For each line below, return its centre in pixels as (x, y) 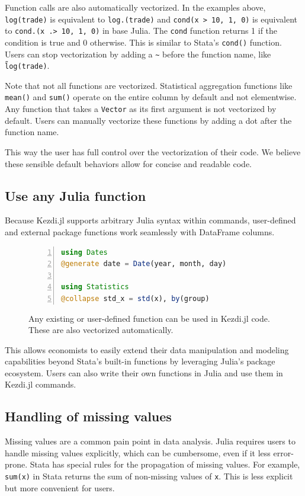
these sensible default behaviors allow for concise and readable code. (128, 163)
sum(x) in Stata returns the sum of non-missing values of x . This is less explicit (149, 476)
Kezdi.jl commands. (41, 384)
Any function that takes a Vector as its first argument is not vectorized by (141, 109)
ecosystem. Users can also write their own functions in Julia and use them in (144, 372)
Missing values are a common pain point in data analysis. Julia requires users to (150, 441)
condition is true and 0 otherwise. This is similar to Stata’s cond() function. (143, 42)
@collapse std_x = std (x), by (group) (135, 298)
